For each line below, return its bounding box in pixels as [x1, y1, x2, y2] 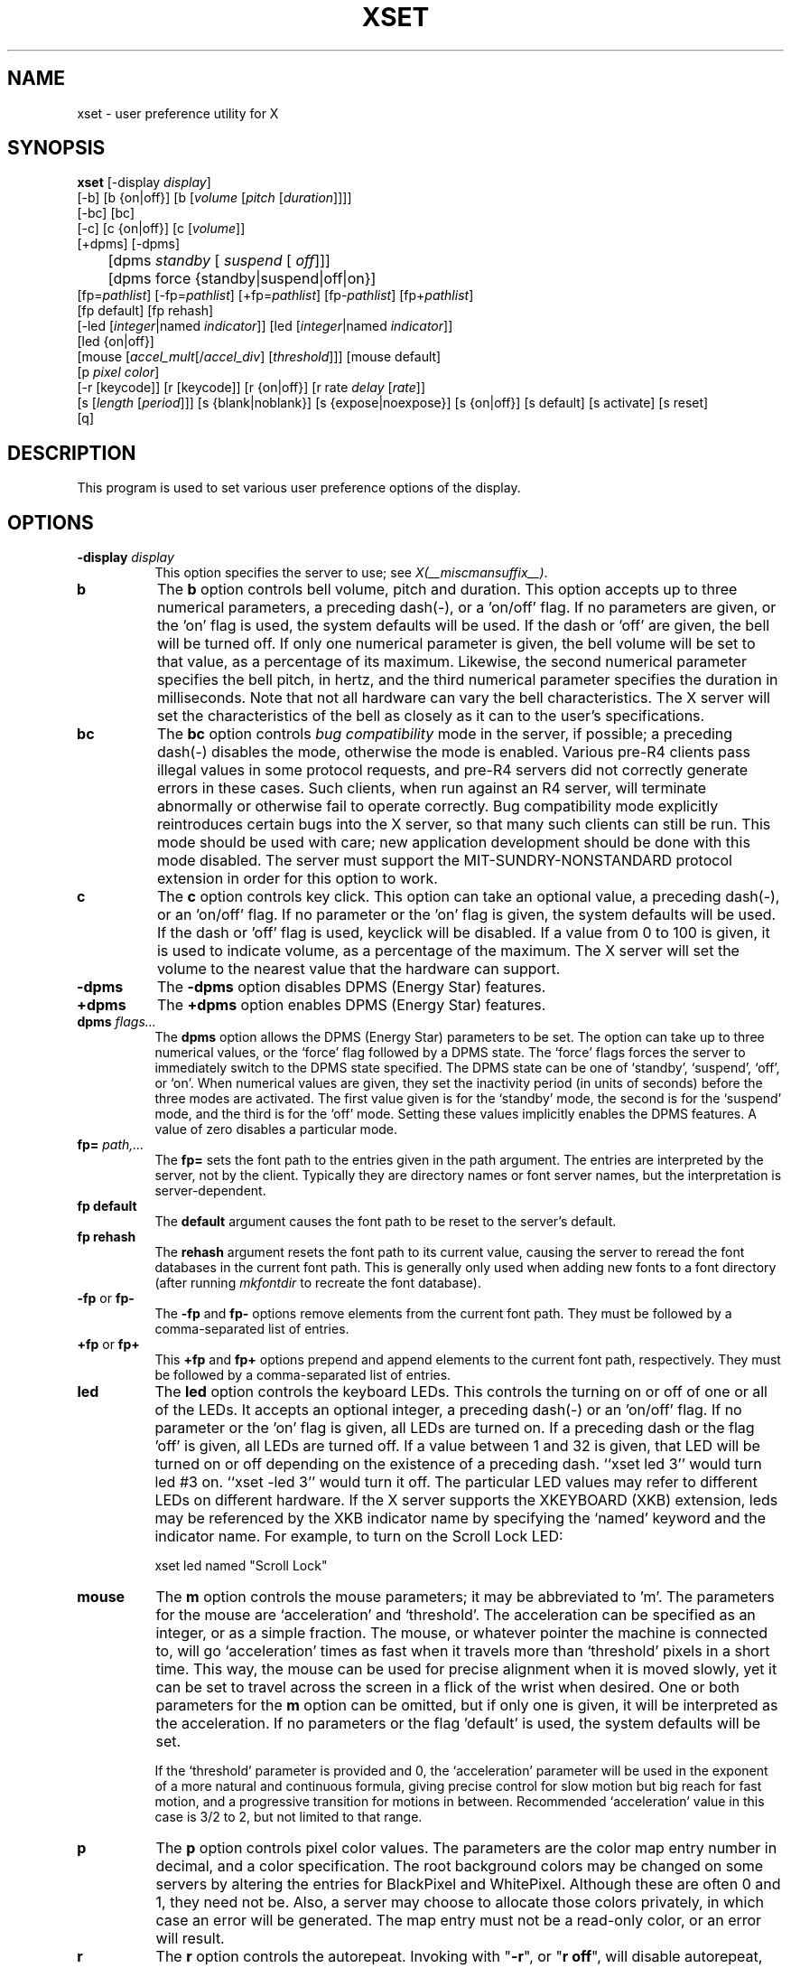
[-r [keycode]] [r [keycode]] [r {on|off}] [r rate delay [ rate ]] [77, 380, 425, 396]
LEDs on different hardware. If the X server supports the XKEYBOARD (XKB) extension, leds [154, 1491, 778, 1510]
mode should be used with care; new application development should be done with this [156, 833, 750, 852]
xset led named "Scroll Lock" [154, 1558, 328, 1574]
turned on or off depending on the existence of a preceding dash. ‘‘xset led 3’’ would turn [154, 1455, 762, 1474]
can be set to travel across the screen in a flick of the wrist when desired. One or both [155, 1678, 740, 1697]
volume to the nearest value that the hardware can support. [156, 960, 561, 979]
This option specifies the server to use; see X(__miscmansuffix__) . [154, 565, 548, 581]
